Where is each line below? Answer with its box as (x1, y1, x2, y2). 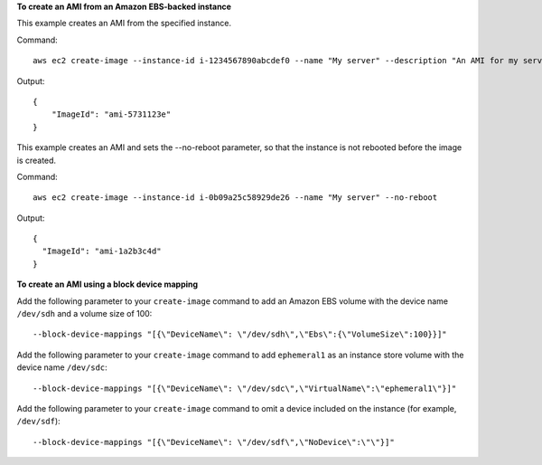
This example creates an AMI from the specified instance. (16, 18, 232, 29)
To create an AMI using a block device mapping (16, 279, 199, 289)
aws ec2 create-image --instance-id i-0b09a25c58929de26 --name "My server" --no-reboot (33, 193, 438, 203)
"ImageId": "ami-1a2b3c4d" (42, 246, 162, 257)
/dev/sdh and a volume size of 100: (16, 308, 153, 319)
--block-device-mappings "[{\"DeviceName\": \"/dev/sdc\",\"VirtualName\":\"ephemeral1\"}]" (33, 383, 457, 394)
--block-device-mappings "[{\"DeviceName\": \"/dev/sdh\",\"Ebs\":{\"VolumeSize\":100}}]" (33, 329, 447, 339)
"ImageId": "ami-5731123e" (51, 109, 172, 119)
